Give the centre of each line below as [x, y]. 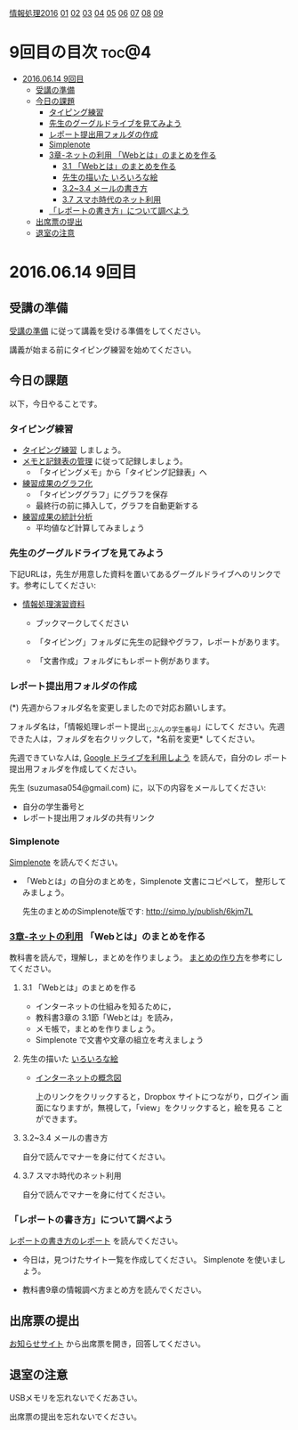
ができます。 [59, 1119]
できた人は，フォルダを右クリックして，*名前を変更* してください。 [134, 739]
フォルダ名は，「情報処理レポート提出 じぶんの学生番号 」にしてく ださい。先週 [147, 727]
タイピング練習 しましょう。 [74, 450]
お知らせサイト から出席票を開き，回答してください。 [108, 1344]
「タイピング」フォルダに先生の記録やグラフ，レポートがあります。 [160, 642]
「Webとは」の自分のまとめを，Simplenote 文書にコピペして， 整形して [154, 881]
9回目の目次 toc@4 [81, 53]
